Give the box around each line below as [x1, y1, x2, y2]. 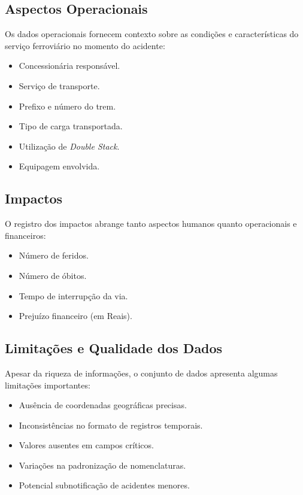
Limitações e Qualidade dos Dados [5, 339, 223, 357]
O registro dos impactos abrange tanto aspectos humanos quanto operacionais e [5, 217, 297, 230]
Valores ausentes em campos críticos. [19, 439, 154, 451]
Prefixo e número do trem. [19, 99, 116, 112]
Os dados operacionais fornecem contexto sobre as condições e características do [5, 28, 299, 40]
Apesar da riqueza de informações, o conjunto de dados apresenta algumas [5, 366, 278, 379]
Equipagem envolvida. [19, 160, 100, 172]
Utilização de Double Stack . [19, 139, 120, 152]
